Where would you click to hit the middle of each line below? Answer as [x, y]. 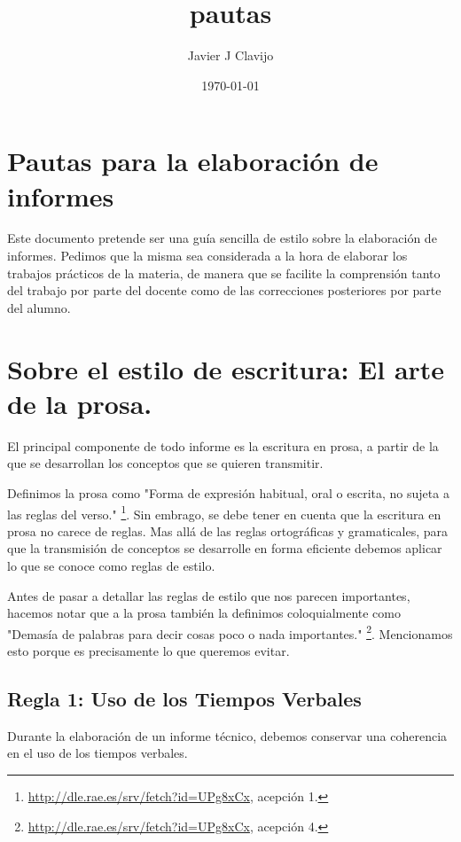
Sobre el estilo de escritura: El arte [226, 368]
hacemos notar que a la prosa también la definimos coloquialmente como [204, 613]
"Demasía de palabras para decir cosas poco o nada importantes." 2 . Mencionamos [230, 632]
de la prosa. [80, 403]
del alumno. [39, 307]
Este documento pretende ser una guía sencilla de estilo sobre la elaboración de [222, 238]
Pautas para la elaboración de [193, 161]
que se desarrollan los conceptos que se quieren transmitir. [165, 463]
